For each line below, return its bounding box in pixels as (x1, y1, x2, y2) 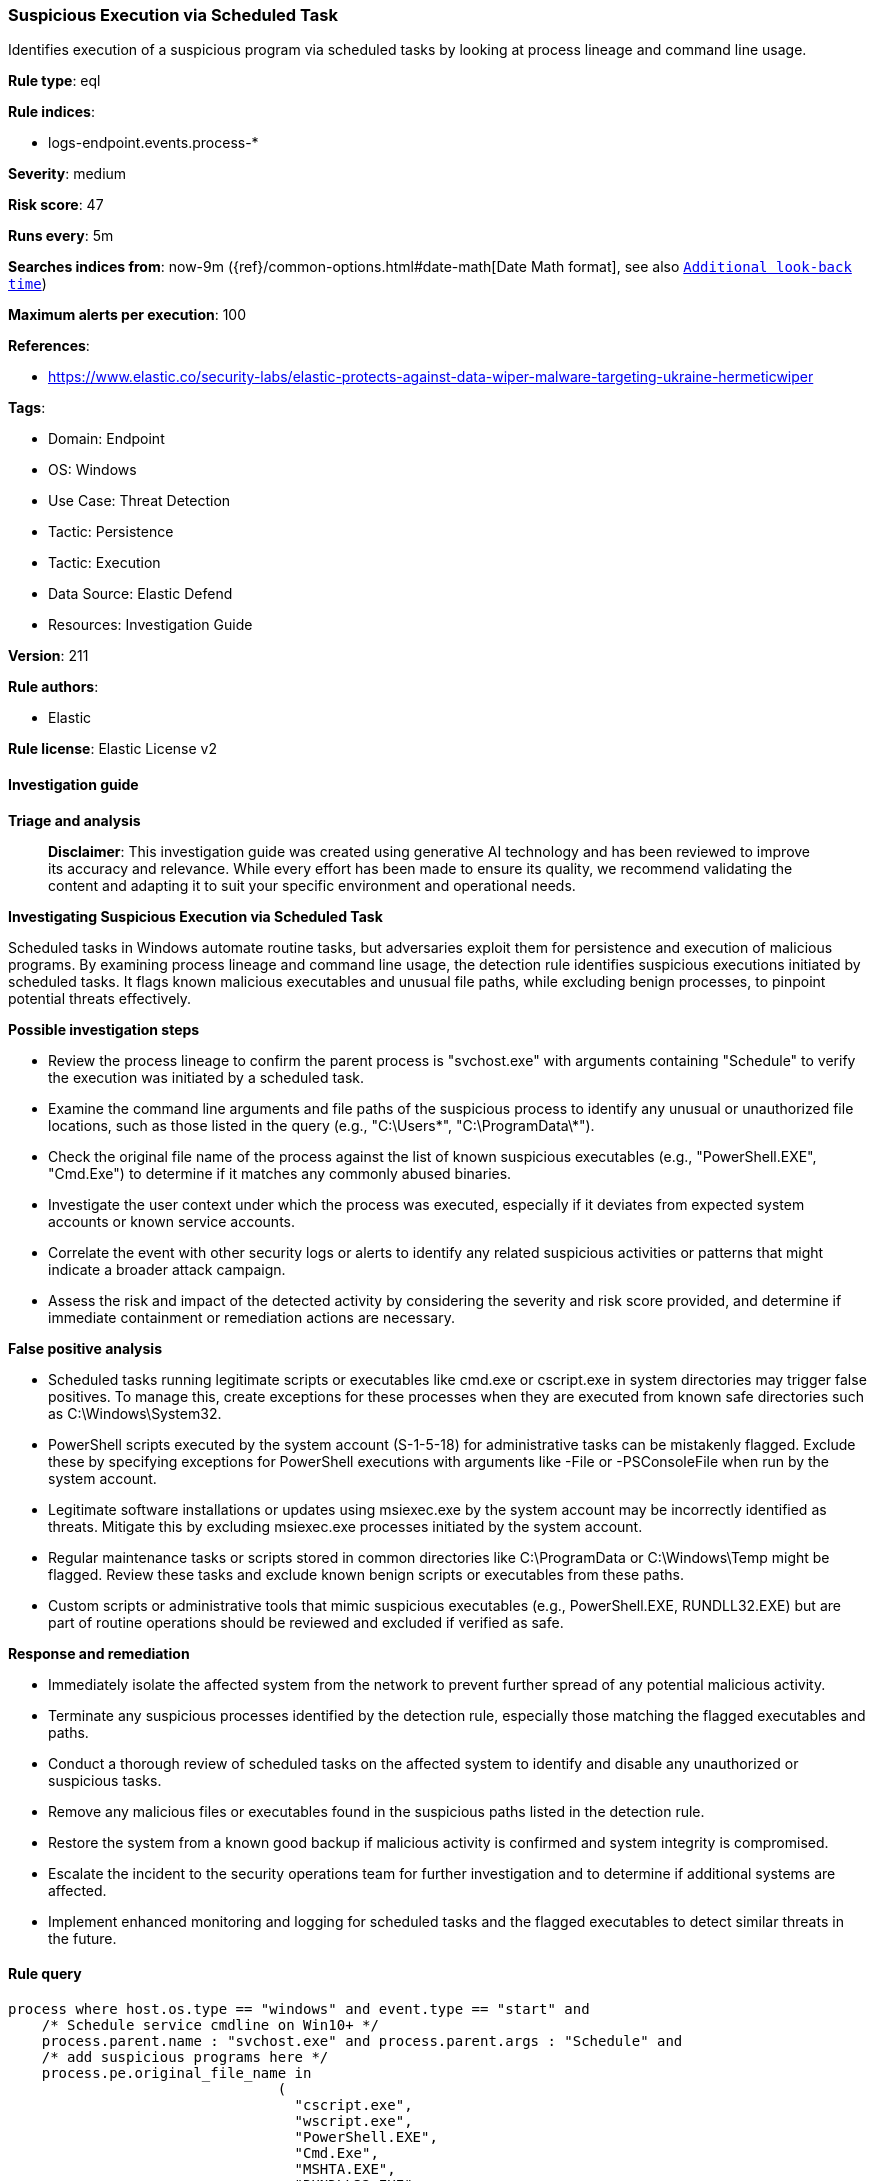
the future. (48, 1929, 117, 1947)
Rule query (8, 1965, 82, 1983)
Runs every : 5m (8, 227, 114, 245)
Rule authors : (8, 678, 99, 696)
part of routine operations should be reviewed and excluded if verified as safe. (48, 1613, 564, 1631)
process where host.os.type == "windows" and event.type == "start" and (8, 2000, 590, 2017)
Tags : (8, 399, 46, 417)
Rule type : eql (8, 72, 101, 90)
